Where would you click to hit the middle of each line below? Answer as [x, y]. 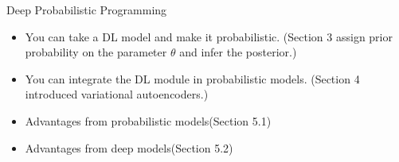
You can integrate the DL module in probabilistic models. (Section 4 [192, 78]
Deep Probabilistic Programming [87, 10]
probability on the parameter [96, 52]
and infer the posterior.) [238, 52]
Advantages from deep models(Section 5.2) [129, 147]
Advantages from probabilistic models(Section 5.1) [148, 120]
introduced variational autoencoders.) [117, 94]
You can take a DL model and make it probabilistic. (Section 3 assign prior [209, 36]
